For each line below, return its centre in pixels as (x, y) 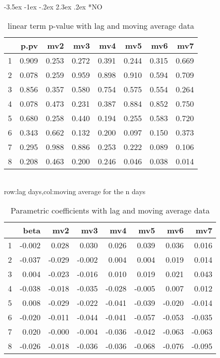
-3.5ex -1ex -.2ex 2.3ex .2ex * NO (53, 6)
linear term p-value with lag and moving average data (101, 25)
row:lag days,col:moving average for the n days (75, 191)
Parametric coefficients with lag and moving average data (110, 210)
